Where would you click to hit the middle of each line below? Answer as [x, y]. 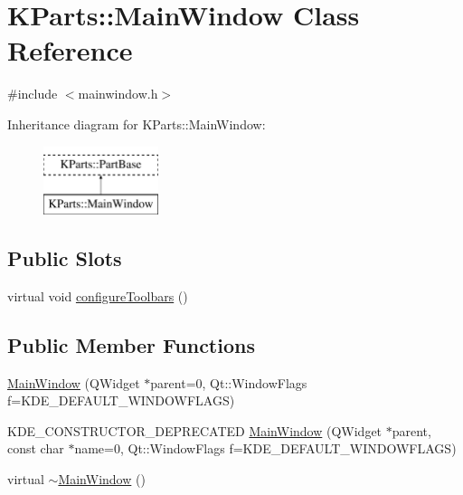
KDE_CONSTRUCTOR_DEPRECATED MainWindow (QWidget [195, 430]
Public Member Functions [131, 344]
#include [33, 94]
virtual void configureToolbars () [98, 295]
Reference [70, 50]
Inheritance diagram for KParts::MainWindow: [137, 124]
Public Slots [65, 258]
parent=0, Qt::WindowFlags [229, 382]
